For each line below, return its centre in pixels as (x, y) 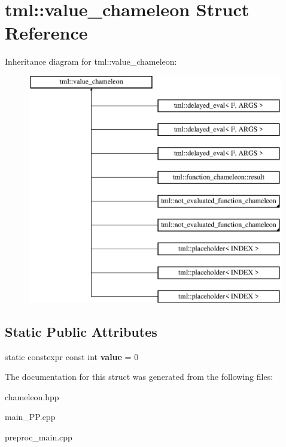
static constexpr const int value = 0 (72, 356)
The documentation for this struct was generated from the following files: (139, 377)
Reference (46, 33)
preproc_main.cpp (39, 437)
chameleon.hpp (32, 396)
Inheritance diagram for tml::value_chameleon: (91, 61)
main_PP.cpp (30, 417)
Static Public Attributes (81, 331)
